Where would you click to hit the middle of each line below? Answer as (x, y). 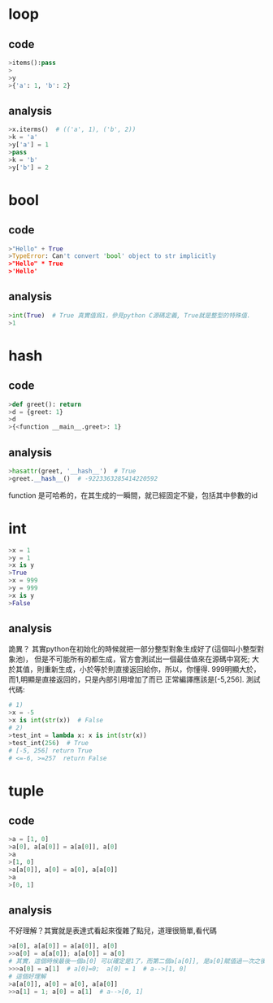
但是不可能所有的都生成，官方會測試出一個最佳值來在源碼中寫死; (142, 659)
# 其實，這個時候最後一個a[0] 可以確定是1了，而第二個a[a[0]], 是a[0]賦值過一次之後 (137, 962)
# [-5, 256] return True (50, 750)
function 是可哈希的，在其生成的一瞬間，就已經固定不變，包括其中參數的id (133, 495)
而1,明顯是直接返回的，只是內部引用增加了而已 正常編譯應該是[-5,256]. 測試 (134, 679)
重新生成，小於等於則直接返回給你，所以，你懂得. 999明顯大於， (152, 669)
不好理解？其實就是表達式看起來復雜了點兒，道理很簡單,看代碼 (113, 931)
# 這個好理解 (27, 976)
